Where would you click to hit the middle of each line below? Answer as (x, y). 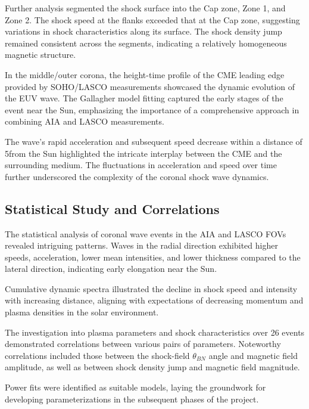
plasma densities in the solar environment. (82, 312)
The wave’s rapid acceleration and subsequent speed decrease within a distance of (154, 141)
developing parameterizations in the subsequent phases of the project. (132, 399)
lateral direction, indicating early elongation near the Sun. (111, 269)
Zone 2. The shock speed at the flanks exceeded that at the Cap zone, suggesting (152, 19)
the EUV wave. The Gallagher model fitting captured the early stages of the (144, 98)
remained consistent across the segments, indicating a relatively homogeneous (146, 43)
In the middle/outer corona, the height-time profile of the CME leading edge (145, 74)
